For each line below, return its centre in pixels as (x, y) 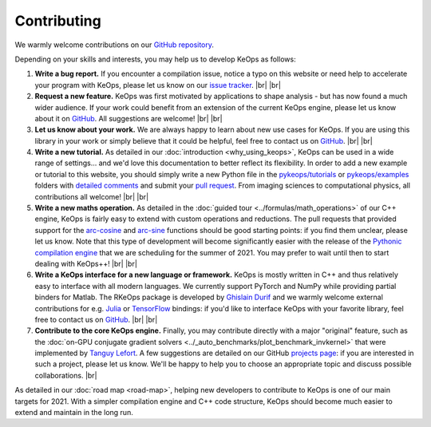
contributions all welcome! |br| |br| (92, 196)
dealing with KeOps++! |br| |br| (86, 263)
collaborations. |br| (66, 375)
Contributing (58, 21)
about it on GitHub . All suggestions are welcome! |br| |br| (129, 118)
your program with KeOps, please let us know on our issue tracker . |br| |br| (158, 85)
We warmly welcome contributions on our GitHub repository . (115, 45)
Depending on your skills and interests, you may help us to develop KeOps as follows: (155, 59)
